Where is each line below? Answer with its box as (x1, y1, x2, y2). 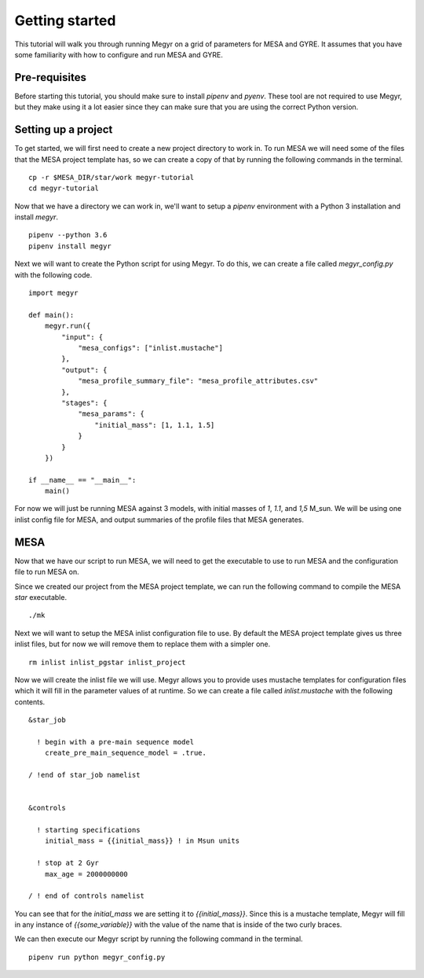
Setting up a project (14, 123, 113, 137)
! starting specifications (36, 825, 141, 834)
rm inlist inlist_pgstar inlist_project (28, 657, 186, 667)
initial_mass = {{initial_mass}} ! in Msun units (44, 836, 239, 845)
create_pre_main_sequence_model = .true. (44, 748, 207, 758)
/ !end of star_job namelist (28, 770, 141, 780)
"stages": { (61, 398, 108, 407)
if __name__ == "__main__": (28, 476, 137, 484)
